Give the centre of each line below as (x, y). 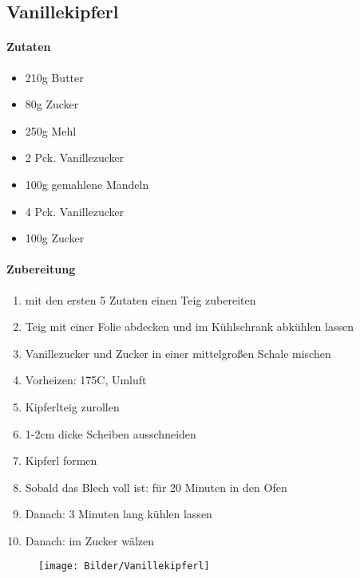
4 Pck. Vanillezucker (75, 211)
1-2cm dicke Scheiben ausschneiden (111, 433)
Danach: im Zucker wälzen (90, 540)
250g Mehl (51, 130)
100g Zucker (55, 238)
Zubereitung (41, 269)
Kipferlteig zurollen (72, 406)
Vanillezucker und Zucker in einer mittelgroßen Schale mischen (178, 353)
